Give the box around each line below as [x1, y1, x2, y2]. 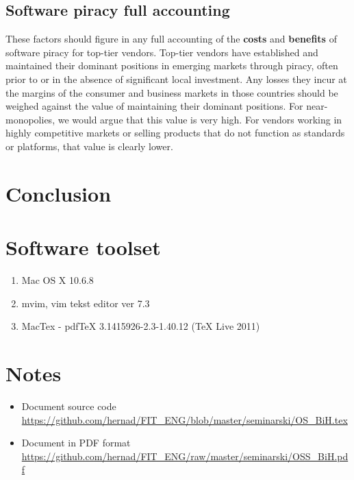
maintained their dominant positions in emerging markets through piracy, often [5, 58, 338, 73]
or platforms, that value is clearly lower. [5, 139, 173, 153]
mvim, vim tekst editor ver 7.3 [21, 296, 150, 310]
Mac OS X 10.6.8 [21, 273, 94, 287]
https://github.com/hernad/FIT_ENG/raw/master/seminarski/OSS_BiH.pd [21, 448, 349, 463]
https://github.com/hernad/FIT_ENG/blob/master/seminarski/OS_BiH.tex [21, 412, 348, 427]
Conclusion [5, 179, 112, 207]
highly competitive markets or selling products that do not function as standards [5, 125, 345, 140]
